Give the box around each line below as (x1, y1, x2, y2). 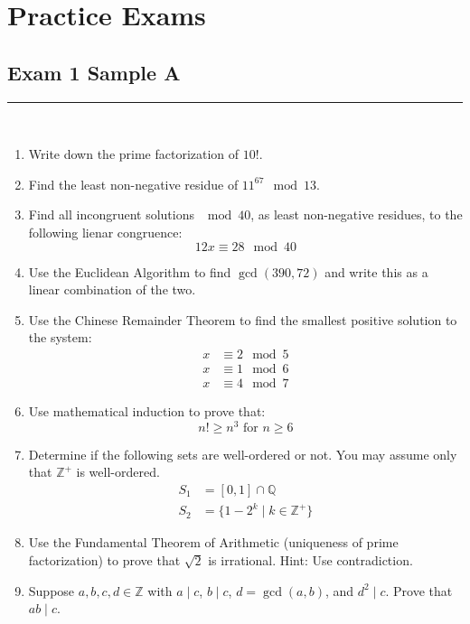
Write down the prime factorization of (28, 144, 240, 163)
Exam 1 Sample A (7, 58, 181, 86)
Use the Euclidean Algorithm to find (28, 262, 231, 281)
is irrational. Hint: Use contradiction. (208, 551, 413, 570)
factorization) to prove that (28, 551, 181, 570)
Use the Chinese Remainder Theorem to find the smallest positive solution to (28, 310, 457, 329)
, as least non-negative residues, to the (250, 205, 463, 224)
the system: (28, 328, 92, 347)
